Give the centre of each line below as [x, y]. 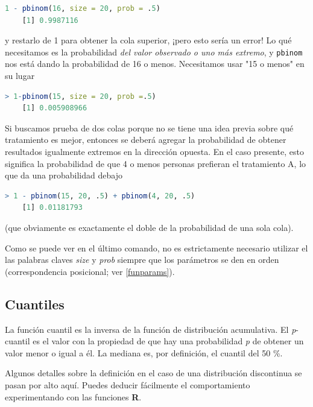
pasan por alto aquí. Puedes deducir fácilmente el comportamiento [128, 384]
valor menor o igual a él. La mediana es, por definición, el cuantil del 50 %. [144, 352]
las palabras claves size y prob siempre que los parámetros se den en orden [142, 260]
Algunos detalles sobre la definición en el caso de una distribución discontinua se [153, 373]
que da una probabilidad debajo [64, 175]
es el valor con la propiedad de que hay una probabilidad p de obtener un [168, 341]
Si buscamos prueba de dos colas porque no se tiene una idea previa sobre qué [149, 128]
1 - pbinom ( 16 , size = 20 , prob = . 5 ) [83, 8]
